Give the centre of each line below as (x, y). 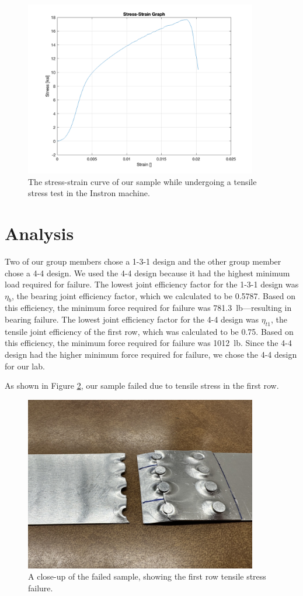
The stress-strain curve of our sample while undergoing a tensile (142, 181)
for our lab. (25, 366)
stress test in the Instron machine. (89, 193)
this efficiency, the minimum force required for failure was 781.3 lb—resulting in (148, 308)
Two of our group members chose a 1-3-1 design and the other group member (143, 261)
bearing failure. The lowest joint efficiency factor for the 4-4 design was (132, 319)
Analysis (39, 233)
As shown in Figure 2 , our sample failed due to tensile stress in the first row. (142, 386)
